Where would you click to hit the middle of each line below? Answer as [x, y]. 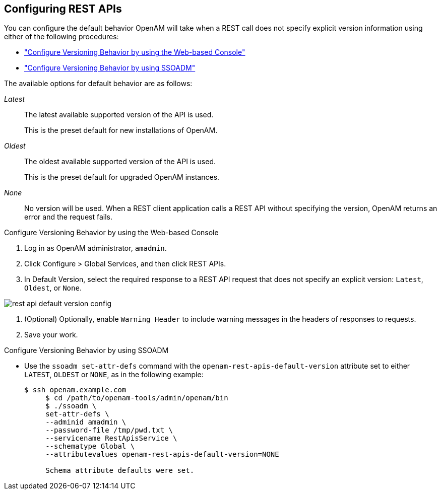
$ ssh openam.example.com [75, 390]
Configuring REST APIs [63, 9]
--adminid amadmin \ [86, 422]
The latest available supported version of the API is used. [119, 115]
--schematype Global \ [90, 446]
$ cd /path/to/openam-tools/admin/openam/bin [137, 398]
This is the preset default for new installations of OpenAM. [121, 130]
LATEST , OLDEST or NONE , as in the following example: [114, 375]
